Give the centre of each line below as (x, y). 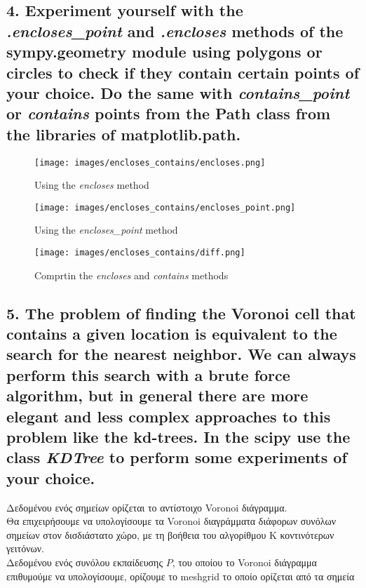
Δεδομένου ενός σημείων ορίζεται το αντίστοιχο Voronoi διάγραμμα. (147, 507)
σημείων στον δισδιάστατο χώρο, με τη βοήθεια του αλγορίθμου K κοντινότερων (170, 534)
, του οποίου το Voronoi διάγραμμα (244, 562)
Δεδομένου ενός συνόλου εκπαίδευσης (84, 562)
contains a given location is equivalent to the (172, 334)
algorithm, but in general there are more (157, 395)
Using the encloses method (92, 185)
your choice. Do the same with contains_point (178, 92)
